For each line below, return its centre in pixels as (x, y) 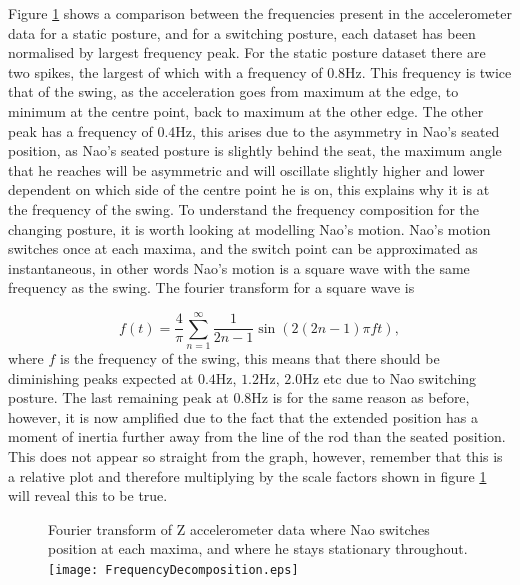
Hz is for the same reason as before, (360, 397)
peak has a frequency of (80, 130)
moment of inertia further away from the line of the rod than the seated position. (257, 436)
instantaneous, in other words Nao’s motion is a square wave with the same (239, 267)
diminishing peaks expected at (101, 377)
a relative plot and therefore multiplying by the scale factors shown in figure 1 (247, 475)
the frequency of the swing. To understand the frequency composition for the (243, 208)
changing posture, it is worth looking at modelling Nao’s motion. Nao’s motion (249, 228)
